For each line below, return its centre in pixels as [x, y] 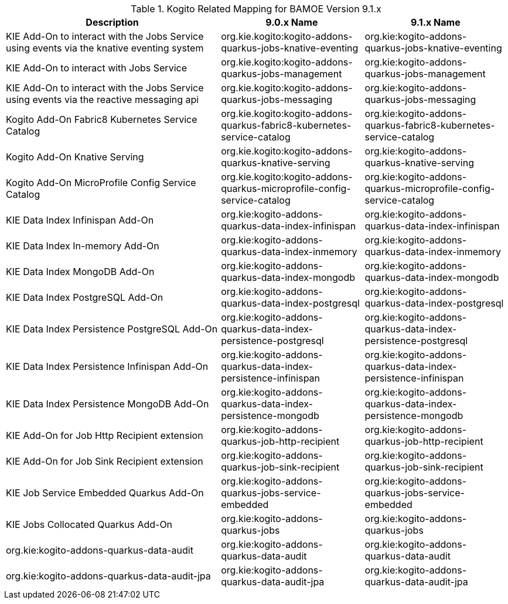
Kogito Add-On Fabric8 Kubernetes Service [102, 119]
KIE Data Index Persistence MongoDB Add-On [108, 404]
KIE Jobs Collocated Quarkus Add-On [89, 524]
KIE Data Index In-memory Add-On [83, 246]
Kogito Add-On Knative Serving [75, 157]
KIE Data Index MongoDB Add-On [80, 272]
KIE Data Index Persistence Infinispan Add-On [107, 366]
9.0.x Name [292, 22]
